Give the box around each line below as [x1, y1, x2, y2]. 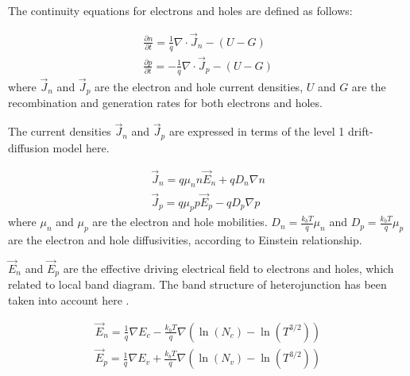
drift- [347, 123, 373, 140]
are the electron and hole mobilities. [92, 213, 268, 230]
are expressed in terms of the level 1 [168, 123, 345, 140]
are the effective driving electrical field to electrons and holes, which [63, 259, 394, 276]
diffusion [8, 139, 49, 155]
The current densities [8, 123, 111, 140]
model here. [52, 139, 110, 155]
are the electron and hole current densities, [95, 78, 304, 94]
